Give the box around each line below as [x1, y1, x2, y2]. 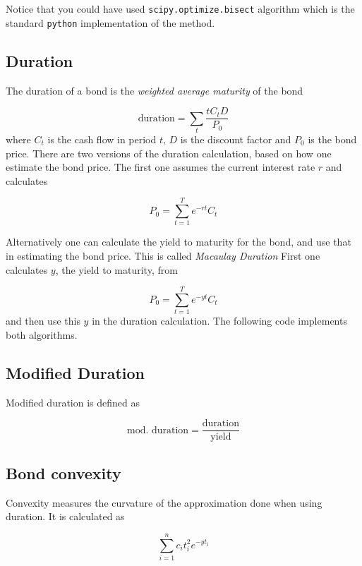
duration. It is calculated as [6, 509, 125, 524]
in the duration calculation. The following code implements [92, 313, 347, 328]
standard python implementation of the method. [6, 15, 215, 30]
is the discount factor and [180, 131, 291, 146]
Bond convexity [6, 462, 121, 483]
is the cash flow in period [47, 131, 157, 146]
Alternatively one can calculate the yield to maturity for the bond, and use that [6, 234, 351, 249]
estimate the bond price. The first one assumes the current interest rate [6, 159, 315, 174]
